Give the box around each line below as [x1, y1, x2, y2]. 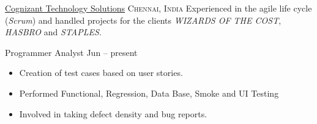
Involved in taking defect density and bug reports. [19, 107, 207, 120]
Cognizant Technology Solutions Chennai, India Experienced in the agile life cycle [5, 2, 312, 14]
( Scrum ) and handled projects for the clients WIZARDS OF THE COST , [5, 13, 282, 26]
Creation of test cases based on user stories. [19, 66, 183, 79]
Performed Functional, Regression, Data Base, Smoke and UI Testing [19, 86, 279, 99]
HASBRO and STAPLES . [5, 26, 102, 38]
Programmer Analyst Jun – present [5, 46, 138, 58]
